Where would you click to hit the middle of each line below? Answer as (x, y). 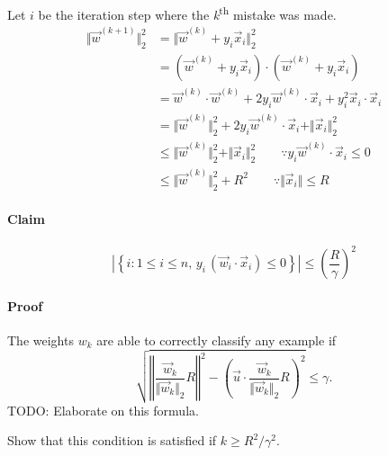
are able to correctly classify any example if (217, 340)
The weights (41, 340)
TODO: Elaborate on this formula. (103, 410)
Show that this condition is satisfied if (112, 440)
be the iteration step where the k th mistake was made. (187, 13)
